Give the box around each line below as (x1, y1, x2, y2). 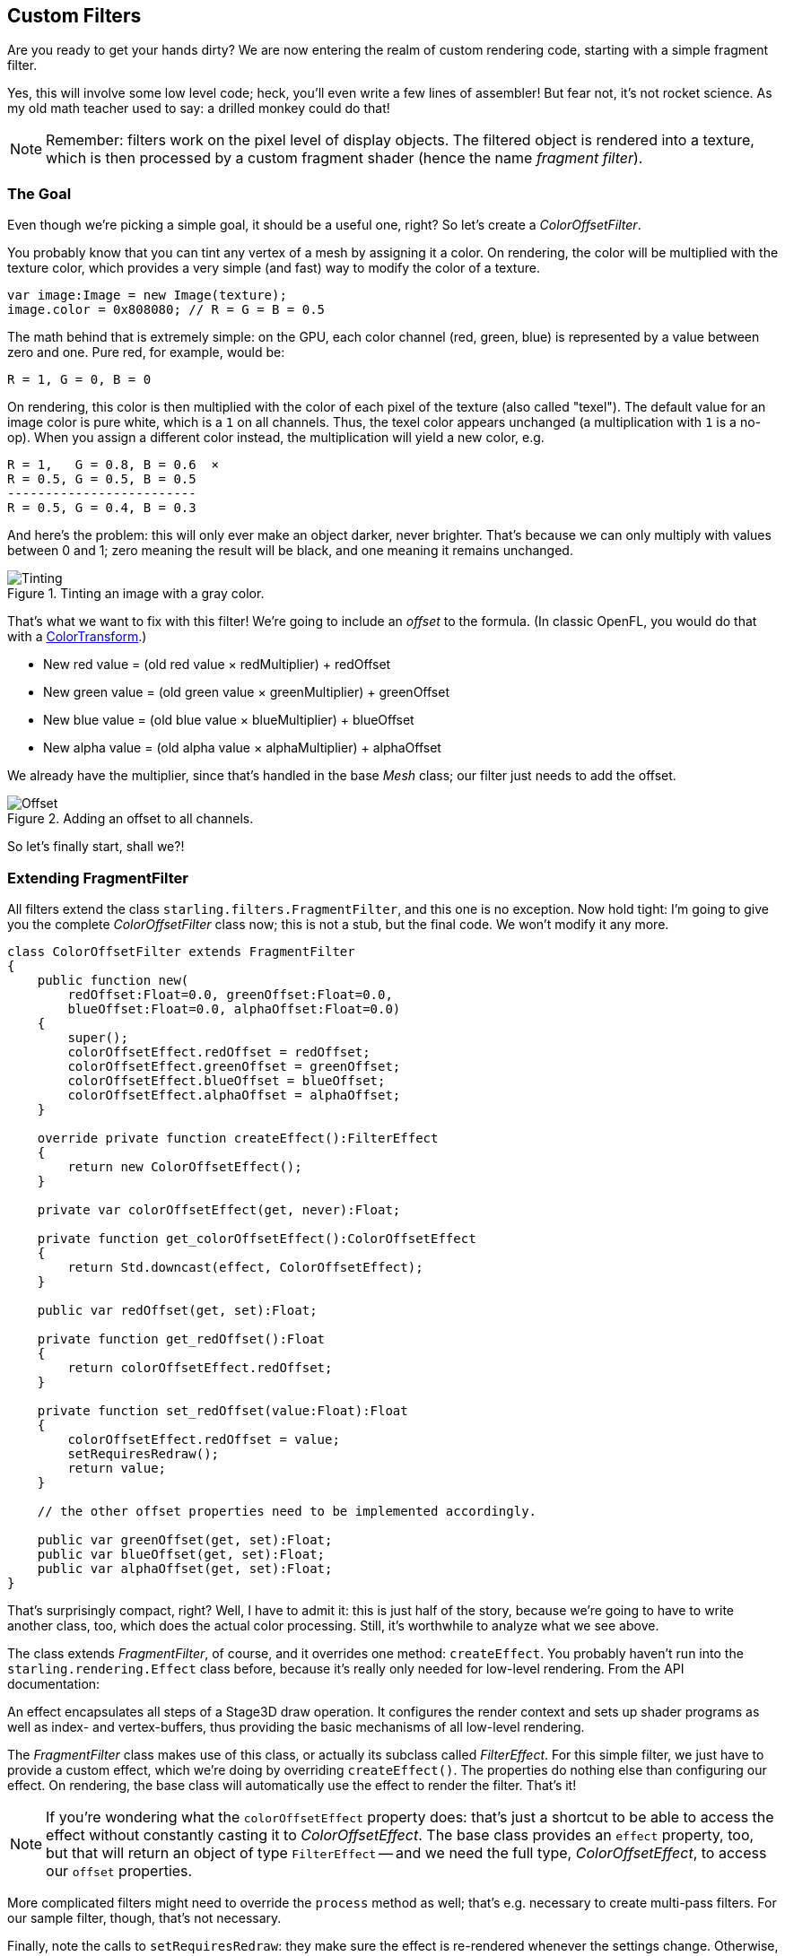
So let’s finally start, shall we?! (7, 839, 185, 855)
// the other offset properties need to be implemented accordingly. (37, 1503, 537, 1518)
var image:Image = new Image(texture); (7, 288, 287, 303)
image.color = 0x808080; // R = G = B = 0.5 (7, 302, 326, 317)
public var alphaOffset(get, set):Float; (37, 1560, 333, 1576)
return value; (67, 1460, 167, 1475)
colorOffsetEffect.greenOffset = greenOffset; (67, 1058, 401, 1074)
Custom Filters (7, 4, 142, 27)
